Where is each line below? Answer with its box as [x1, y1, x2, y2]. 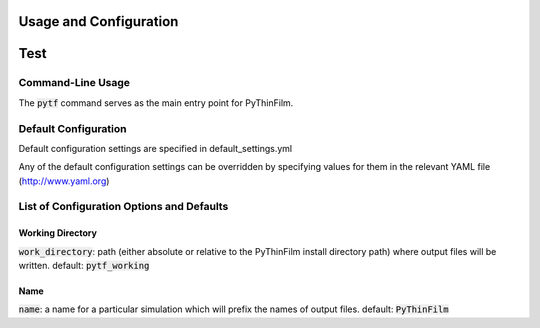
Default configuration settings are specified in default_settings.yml [18, 142, 293, 154]
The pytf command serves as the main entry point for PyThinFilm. [18, 96, 294, 109]
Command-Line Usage [18, 76, 130, 90]
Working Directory [18, 227, 97, 239]
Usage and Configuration [18, 13, 179, 30]
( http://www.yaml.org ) [18, 175, 110, 187]
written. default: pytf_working [18, 260, 150, 272]
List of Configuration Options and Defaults [18, 200, 229, 214]
